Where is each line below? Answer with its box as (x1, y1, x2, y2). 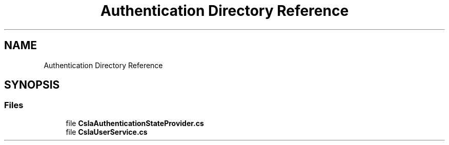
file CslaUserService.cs (66, 127, 148, 136)
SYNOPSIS (4, 78, 60, 92)
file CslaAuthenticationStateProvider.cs (66, 118, 204, 128)
